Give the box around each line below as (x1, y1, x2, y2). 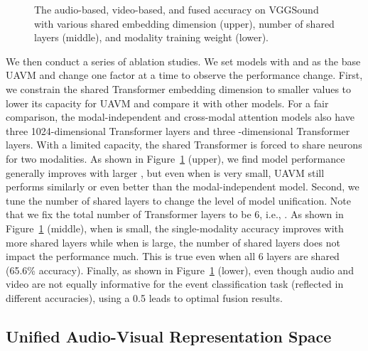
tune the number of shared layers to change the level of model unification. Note (6, 193, 351, 207)
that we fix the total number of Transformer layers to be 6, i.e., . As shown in (6, 207, 344, 222)
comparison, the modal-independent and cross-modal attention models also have (6, 109, 355, 124)
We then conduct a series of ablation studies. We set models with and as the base (6, 53, 361, 68)
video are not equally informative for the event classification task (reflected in (6, 276, 344, 291)
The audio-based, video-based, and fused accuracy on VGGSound (34, 2, 319, 16)
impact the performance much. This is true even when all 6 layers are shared (6, 249, 340, 264)
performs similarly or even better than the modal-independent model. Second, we (6, 179, 359, 194)
